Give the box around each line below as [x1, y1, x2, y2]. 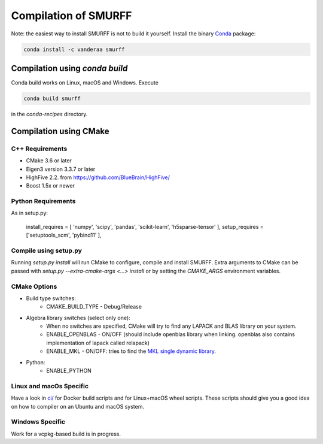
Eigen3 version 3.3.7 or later [26, 165, 96, 173]
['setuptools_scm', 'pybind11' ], [26, 231, 102, 239]
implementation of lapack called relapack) [46, 339, 150, 346]
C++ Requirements [11, 144, 68, 153]
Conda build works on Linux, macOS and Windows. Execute [11, 79, 159, 86]
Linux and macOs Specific [11, 382, 89, 390]
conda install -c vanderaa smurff [23, 46, 125, 53]
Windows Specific [11, 418, 66, 426]
